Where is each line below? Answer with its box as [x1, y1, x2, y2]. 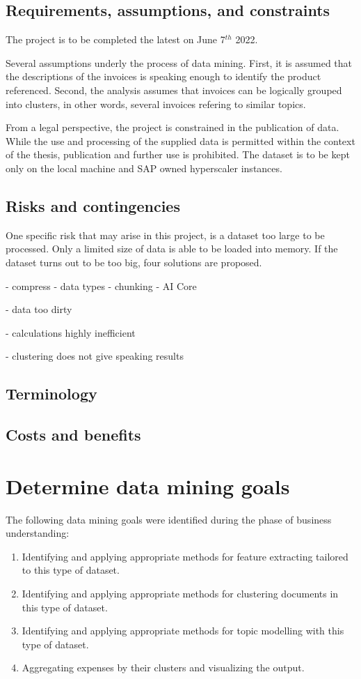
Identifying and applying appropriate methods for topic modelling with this [22, 623, 344, 638]
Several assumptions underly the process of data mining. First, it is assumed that [6, 55, 353, 70]
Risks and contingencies [6, 194, 180, 216]
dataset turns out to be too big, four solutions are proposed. [6, 254, 262, 269]
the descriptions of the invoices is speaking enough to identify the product [6, 69, 321, 84]
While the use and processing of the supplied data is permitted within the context [6, 133, 355, 148]
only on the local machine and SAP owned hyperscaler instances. [6, 160, 282, 175]
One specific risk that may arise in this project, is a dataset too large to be [6, 227, 325, 242]
